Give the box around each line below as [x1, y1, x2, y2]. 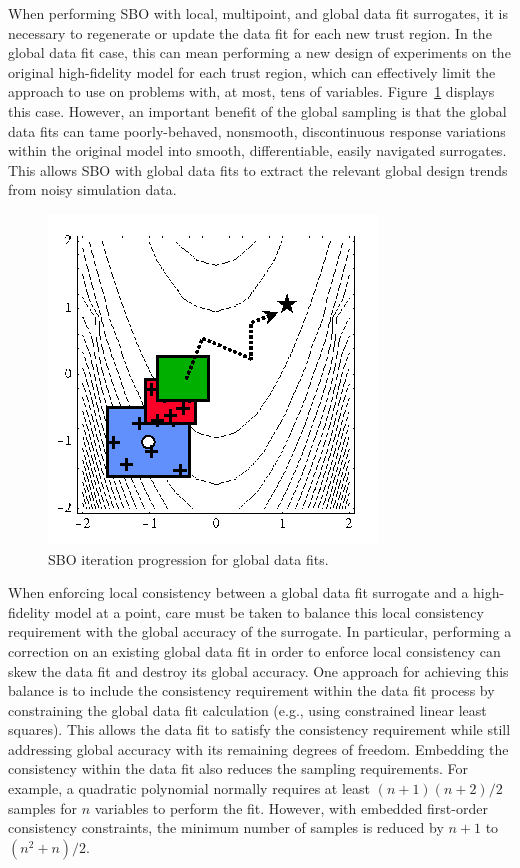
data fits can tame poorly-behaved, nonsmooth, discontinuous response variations [8, 120, 506, 141]
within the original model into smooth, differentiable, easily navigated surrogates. [8, 140, 507, 161]
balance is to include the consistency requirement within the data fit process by [8, 680, 495, 701]
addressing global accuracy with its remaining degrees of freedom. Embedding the [8, 738, 509, 759]
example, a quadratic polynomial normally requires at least [8, 778, 370, 799]
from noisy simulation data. [8, 179, 177, 200]
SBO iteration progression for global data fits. [48, 548, 329, 569]
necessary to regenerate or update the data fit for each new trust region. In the [8, 22, 492, 43]
